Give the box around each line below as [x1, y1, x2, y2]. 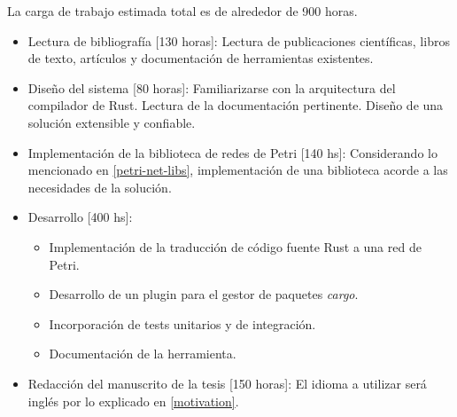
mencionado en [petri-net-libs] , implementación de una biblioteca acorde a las [27, 161, 448, 179]
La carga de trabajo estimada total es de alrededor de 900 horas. [7, 2, 358, 20]
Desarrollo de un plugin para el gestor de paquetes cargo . [49, 285, 359, 303]
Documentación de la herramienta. [49, 344, 236, 363]
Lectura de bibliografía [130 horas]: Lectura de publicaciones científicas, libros [27, 31, 450, 50]
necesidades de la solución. [27, 177, 172, 196]
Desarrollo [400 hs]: [27, 208, 133, 226]
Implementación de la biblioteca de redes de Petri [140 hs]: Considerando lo [27, 143, 438, 161]
